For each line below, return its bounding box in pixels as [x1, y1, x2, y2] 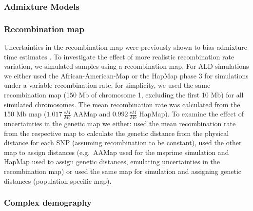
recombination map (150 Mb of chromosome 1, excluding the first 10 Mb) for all [4, 90, 244, 100]
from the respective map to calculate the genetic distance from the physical [4, 128, 229, 138]
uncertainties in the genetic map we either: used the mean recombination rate [4, 118, 236, 129]
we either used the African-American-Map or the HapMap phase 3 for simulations [4, 70, 249, 80]
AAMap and [73, 109, 111, 119]
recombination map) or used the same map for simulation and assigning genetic [4, 166, 241, 176]
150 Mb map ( [4, 109, 47, 119]
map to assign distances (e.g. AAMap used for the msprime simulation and [4, 147, 229, 157]
